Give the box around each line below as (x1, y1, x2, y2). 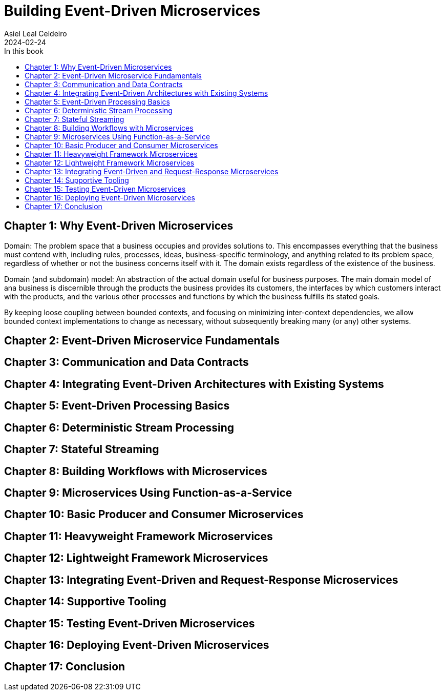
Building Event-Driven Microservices (4, 2, 261, 19)
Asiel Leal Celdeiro (4, 29, 67, 38)
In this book (4, 46, 44, 55)
